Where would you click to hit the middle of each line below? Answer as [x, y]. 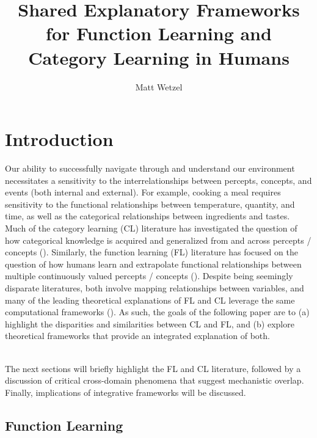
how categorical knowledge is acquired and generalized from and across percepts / [158, 240]
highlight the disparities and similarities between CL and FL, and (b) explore [150, 323]
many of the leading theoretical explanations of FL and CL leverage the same [150, 300]
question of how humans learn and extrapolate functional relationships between [153, 264]
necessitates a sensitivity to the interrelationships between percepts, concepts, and [158, 180]
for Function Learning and [159, 33]
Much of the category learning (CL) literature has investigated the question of [151, 228]
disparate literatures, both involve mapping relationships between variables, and [155, 287]
